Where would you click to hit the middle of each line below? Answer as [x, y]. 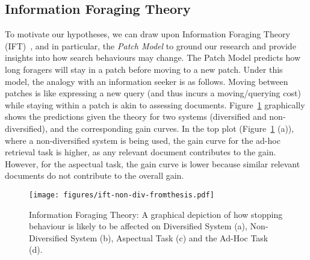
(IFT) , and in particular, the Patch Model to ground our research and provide [150, 45]
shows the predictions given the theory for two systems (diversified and [136, 116]
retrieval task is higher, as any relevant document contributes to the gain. [141, 152]
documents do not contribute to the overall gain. [95, 175]
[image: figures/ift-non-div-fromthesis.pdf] [122, 195]
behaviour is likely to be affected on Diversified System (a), [138, 226]
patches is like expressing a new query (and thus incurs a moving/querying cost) [153, 93]
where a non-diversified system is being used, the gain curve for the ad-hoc [143, 140]
